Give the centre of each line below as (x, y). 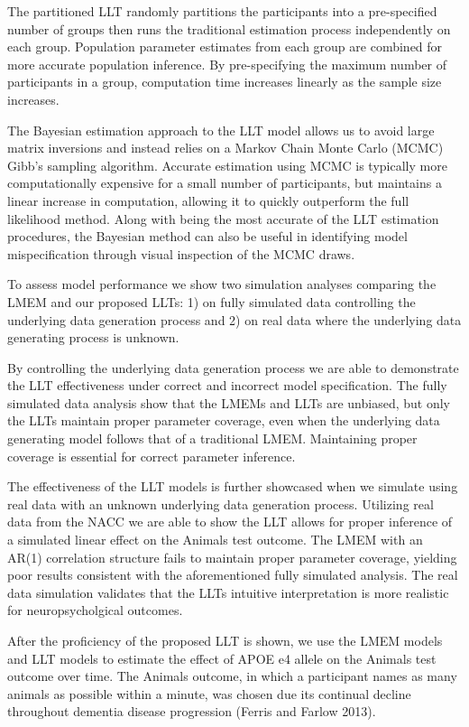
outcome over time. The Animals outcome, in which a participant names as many (232, 676)
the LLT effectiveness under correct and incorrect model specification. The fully (227, 385)
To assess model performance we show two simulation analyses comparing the (222, 284)
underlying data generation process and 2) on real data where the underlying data (234, 319)
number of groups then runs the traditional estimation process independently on (229, 28)
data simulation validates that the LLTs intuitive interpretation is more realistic (228, 592)
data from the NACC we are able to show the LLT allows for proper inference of (230, 522)
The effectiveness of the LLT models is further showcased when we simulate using (233, 486)
